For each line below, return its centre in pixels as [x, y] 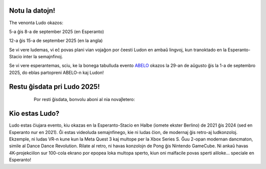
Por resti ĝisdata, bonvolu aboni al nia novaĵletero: [84, 100]
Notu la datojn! [32, 11]
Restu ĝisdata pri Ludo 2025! [55, 86]
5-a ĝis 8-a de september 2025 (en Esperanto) [57, 32]
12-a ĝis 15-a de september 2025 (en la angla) [56, 41]
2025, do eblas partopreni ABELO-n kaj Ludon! [56, 72]
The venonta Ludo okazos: [36, 23]
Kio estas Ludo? [34, 114]
